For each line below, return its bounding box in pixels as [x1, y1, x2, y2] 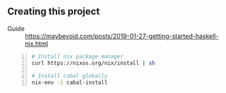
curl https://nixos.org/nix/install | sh [31, 59, 155, 66]
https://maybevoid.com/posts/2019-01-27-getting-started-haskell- [25, 32, 219, 40]
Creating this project [7, 6, 100, 18]
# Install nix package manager [31, 53, 124, 60]
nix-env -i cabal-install [31, 79, 108, 87]
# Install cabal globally [31, 73, 108, 80]
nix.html [25, 39, 48, 48]
